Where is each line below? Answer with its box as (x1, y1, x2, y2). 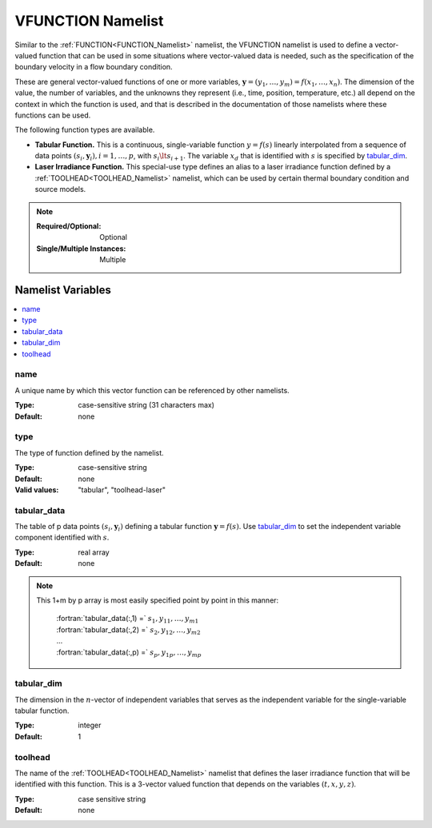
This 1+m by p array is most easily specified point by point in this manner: (36, 595, 279, 605)
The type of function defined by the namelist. (14, 448, 164, 457)
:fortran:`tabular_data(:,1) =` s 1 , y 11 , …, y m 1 (56, 614, 199, 625)
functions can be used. (14, 110, 91, 120)
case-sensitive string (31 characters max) (78, 400, 215, 410)
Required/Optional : (36, 221, 102, 231)
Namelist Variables (14, 284, 112, 297)
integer (78, 720, 102, 730)
